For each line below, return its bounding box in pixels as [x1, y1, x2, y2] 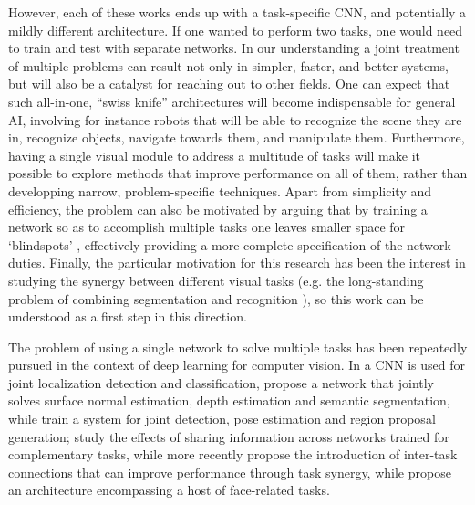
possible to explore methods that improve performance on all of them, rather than [8, 163, 468, 183]
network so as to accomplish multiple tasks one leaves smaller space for [8, 217, 406, 237]
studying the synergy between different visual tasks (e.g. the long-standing [8, 270, 424, 289]
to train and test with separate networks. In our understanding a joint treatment [8, 38, 460, 58]
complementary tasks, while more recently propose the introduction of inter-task [8, 445, 458, 464]
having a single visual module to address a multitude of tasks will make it [8, 145, 420, 164]
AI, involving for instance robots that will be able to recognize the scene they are [8, 110, 462, 129]
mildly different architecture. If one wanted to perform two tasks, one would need [8, 20, 463, 39]
